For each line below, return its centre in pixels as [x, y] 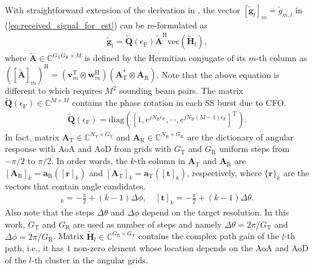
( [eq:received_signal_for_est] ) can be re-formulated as [106, 25]
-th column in [160, 161]
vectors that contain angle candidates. [75, 186]
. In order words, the [89, 161]
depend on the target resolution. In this [216, 212]
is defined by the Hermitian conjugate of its [165, 58]
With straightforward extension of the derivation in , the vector [123, 10]
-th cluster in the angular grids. [90, 259]
